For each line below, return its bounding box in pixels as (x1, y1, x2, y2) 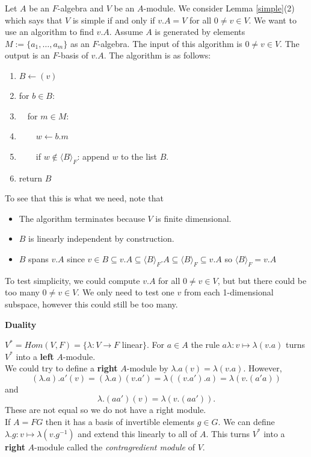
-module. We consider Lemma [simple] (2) (143, 2, 295, 14)
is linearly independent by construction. (28, 232, 174, 245)
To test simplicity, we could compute (5, 274, 140, 286)
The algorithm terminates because (19, 212, 145, 224)
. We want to (248, 13, 297, 26)
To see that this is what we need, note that (5, 192, 164, 204)
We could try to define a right (5, 362, 118, 374)
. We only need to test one (77, 286, 174, 298)
